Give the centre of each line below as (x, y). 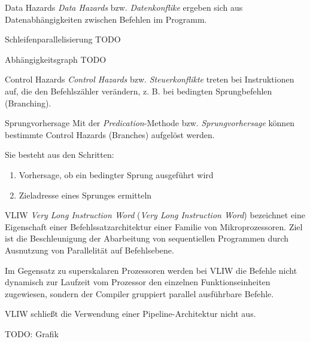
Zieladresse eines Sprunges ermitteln (85, 195)
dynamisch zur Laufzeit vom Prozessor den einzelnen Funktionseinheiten (138, 282)
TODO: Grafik (32, 333)
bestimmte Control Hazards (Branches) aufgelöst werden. (110, 134)
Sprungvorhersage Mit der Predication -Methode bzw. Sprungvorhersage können (150, 123)
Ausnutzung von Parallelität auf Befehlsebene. (89, 250)
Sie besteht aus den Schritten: (60, 155)
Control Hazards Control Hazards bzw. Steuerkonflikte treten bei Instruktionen (150, 79)
